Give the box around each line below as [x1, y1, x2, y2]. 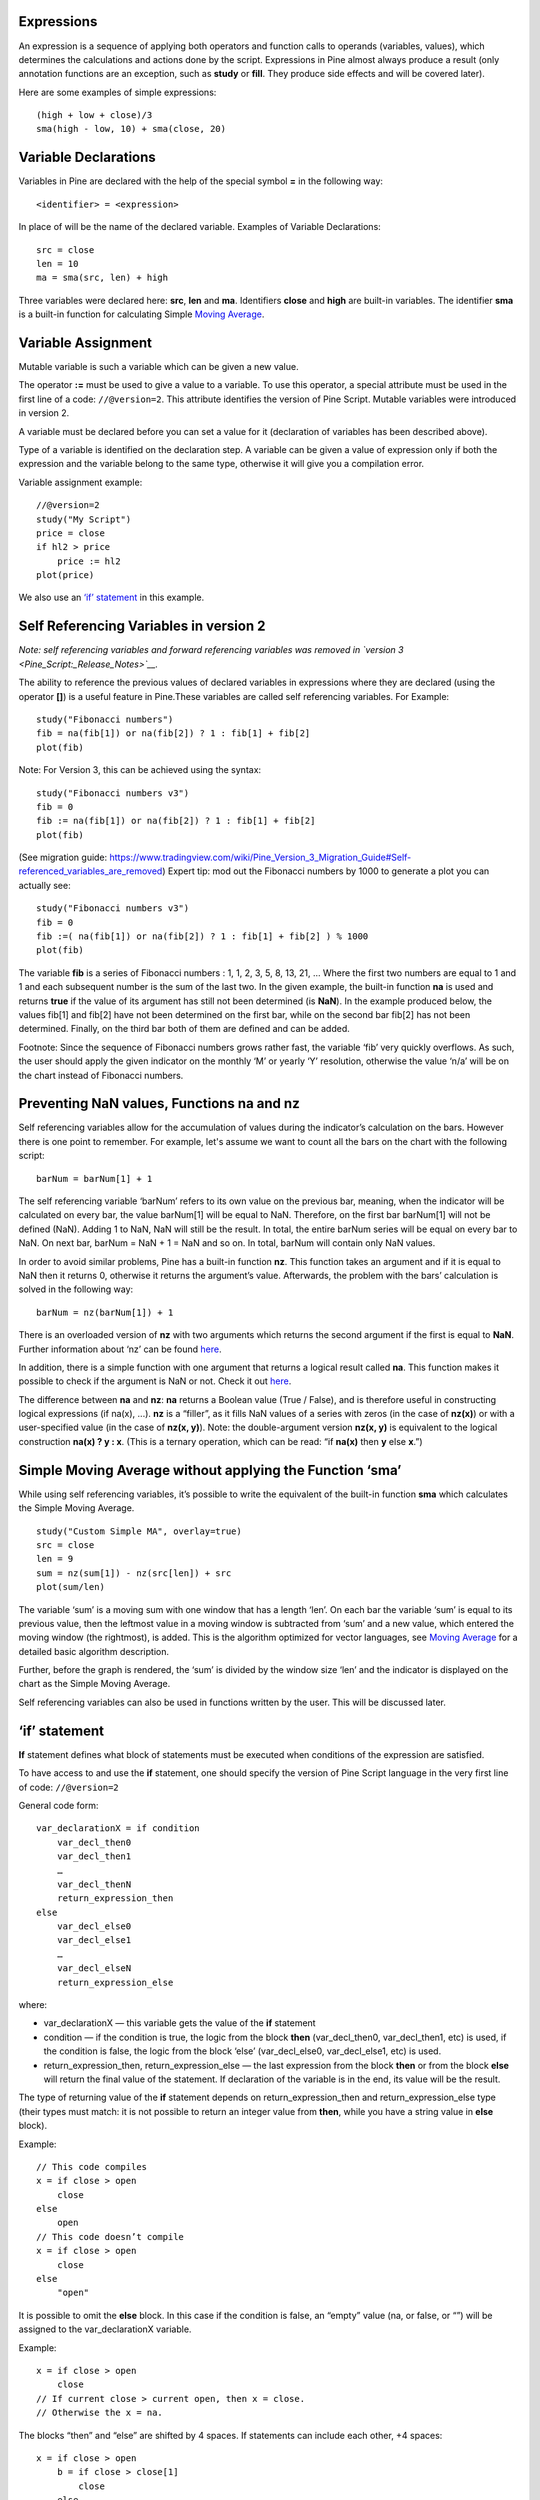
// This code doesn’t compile [36, 2231, 185, 2242]
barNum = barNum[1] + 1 [36, 1173, 153, 1184]
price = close [36, 527, 105, 539]
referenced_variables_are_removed [18, 865, 163, 877]
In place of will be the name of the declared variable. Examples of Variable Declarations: [18, 221, 382, 233]
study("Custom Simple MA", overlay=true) [36, 1525, 242, 1537]
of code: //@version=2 [18, 1781, 119, 1793]
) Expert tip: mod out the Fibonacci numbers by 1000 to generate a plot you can [161, 865, 490, 877]
